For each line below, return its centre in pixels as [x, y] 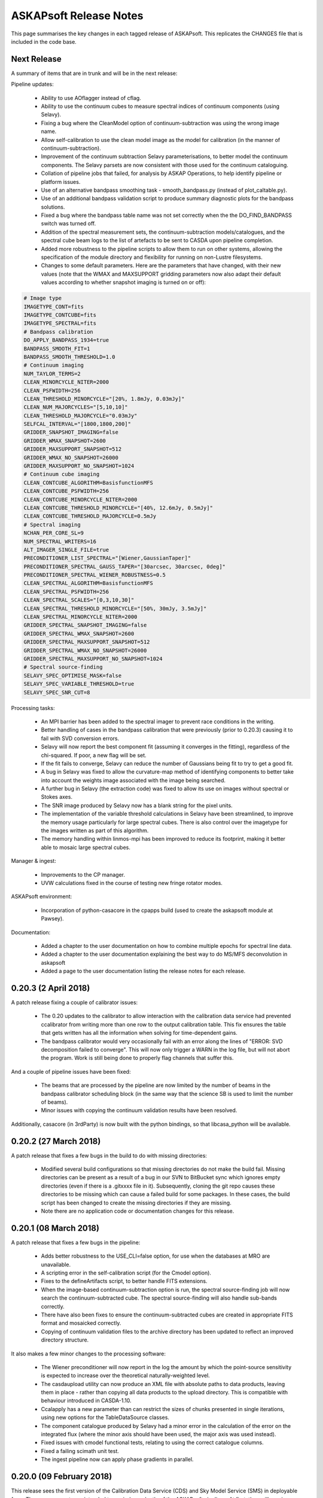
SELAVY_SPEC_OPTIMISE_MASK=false [73, 675]
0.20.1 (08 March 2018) [55, 1228]
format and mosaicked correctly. [81, 1323]
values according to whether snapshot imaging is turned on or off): [124, 282]
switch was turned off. [68, 224]
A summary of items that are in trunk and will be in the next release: [94, 73]
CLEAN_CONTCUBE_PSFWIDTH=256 [66, 491]
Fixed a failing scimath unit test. [80, 1451]
